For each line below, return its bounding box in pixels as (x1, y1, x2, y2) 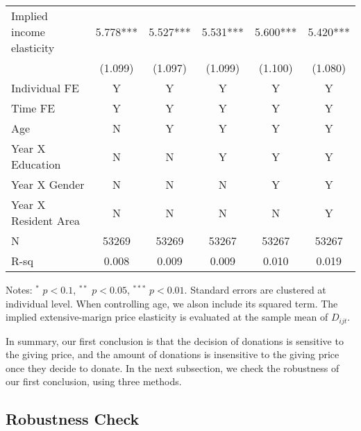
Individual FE (11, 80, 79, 96)
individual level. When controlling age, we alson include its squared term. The (6, 296, 338, 310)
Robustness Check (6, 408, 140, 430)
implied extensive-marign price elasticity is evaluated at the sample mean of (6, 310, 328, 324)
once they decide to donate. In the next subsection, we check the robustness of (6, 360, 339, 375)
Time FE (11, 100, 56, 116)
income (11, 24, 45, 40)
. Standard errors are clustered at (184, 282, 326, 296)
